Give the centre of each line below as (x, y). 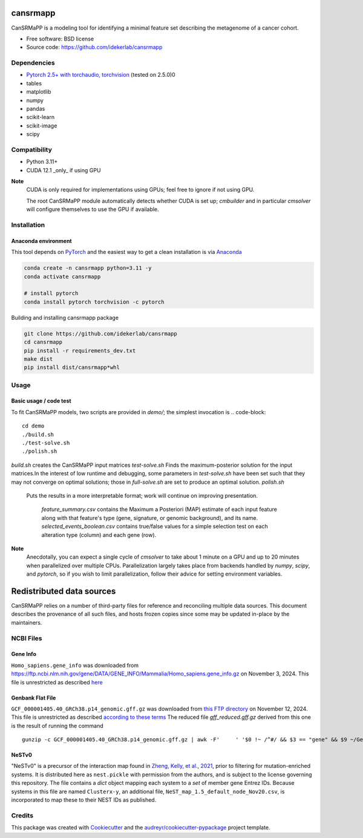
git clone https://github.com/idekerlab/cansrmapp (101, 333)
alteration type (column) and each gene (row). (99, 534)
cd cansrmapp (43, 342)
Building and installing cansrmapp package (65, 317)
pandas (36, 109)
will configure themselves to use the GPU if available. (93, 209)
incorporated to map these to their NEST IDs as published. (84, 800)
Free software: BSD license (60, 39)
